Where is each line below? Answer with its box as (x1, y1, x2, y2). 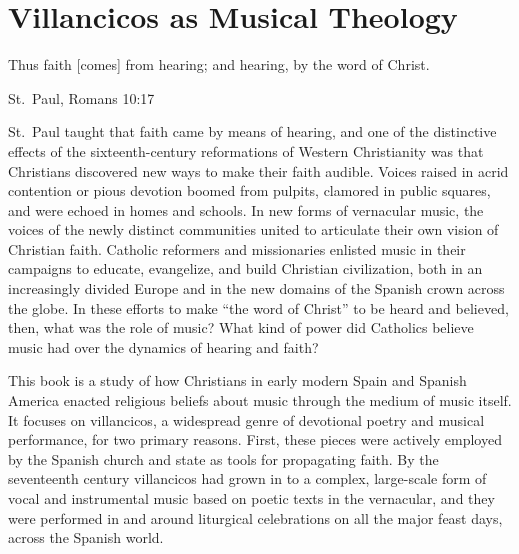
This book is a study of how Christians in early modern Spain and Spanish (8, 370, 467, 391)
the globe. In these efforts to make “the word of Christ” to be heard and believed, (8, 297, 509, 318)
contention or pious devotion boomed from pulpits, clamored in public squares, (8, 180, 491, 201)
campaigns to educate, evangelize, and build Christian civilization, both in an (8, 258, 483, 279)
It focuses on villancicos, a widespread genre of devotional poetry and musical (8, 409, 485, 430)
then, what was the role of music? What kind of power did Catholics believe (8, 317, 474, 338)
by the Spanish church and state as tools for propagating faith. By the (8, 448, 439, 469)
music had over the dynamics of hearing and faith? (8, 336, 319, 357)
